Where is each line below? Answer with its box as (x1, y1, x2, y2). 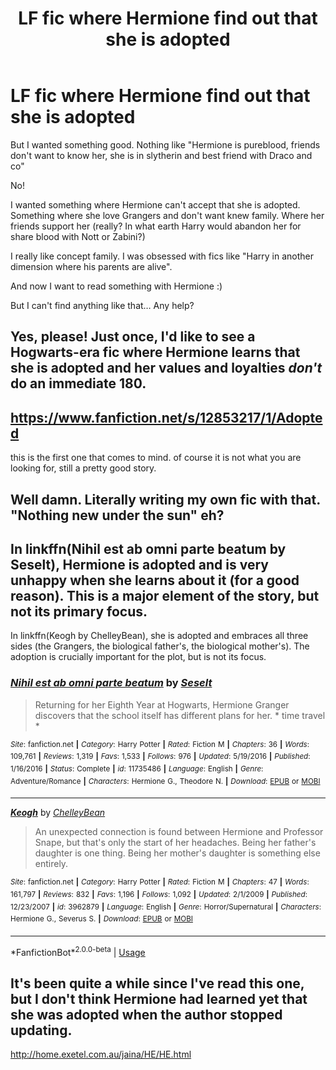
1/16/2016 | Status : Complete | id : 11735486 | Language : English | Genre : (10, 763, 264, 774)
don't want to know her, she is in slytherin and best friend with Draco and (10, 149, 313, 161)
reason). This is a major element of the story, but (10, 587, 320, 604)
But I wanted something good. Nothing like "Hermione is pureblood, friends (10, 138, 321, 151)
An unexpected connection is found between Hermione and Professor (34, 826, 324, 838)
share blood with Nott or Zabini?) (10, 230, 146, 242)
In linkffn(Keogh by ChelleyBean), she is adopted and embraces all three (10, 630, 309, 642)
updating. (10, 1022, 73, 1039)
